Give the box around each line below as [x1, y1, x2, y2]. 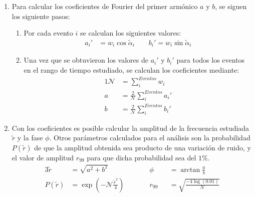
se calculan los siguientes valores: [80, 28, 181, 38]
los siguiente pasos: [12, 11, 70, 21]
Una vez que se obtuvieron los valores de [24, 55, 148, 65]
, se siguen [215, 1, 247, 11]
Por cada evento [24, 28, 73, 38]
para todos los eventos [176, 55, 245, 65]
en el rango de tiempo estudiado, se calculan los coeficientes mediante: [24, 65, 239, 75]
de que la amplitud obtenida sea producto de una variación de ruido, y [34, 142, 251, 152]
